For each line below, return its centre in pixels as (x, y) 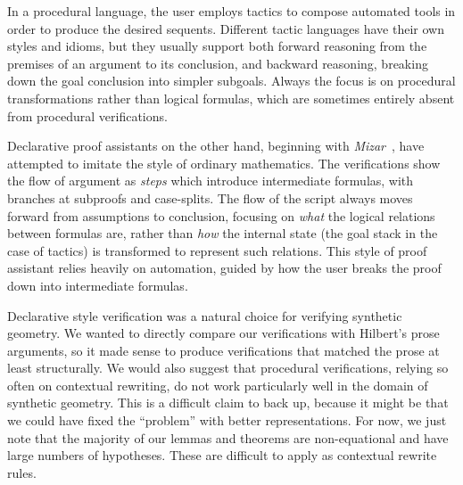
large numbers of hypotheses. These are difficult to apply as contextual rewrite (222, 455)
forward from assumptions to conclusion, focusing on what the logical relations (221, 215)
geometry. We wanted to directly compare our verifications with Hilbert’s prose (223, 333)
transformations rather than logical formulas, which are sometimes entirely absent (231, 98)
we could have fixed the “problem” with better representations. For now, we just (227, 420)
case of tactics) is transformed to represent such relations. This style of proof (217, 250)
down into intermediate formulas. (98, 285)
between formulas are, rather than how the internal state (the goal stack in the (223, 233)
